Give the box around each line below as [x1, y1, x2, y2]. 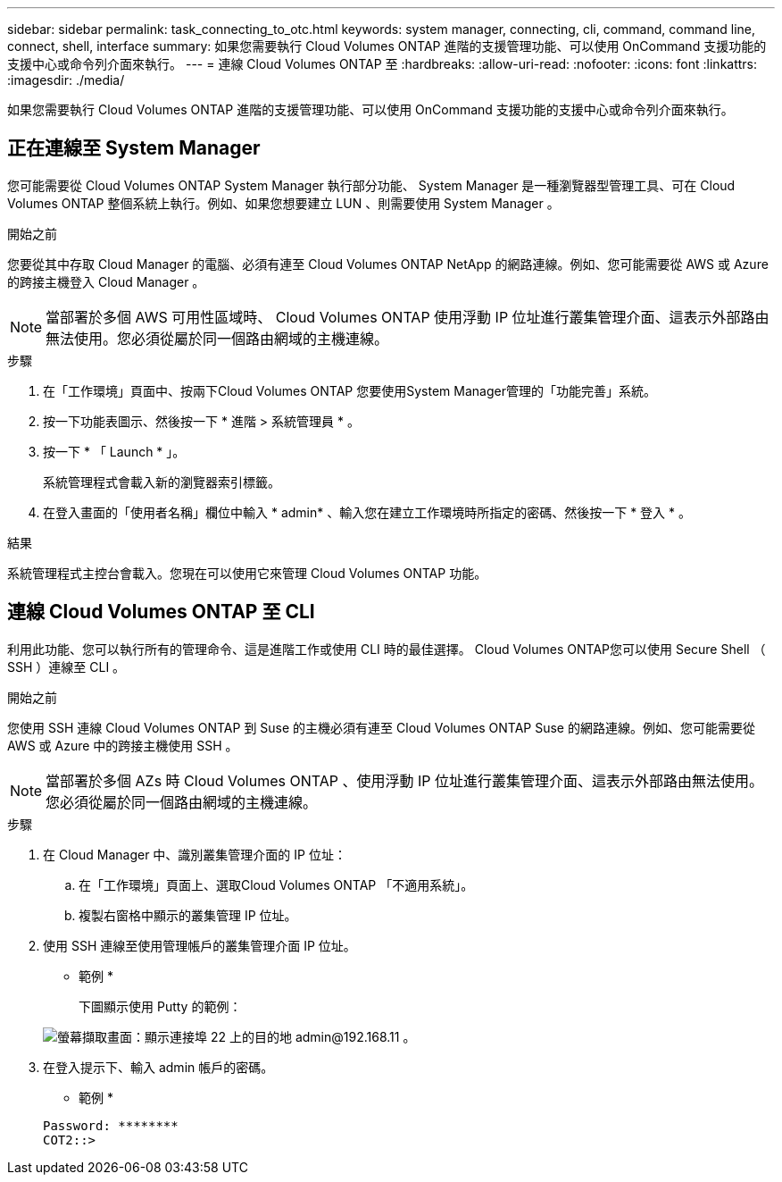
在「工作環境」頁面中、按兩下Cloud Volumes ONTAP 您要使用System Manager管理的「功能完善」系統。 [43, 382, 656, 398]
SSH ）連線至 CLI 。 [7, 658, 126, 675]
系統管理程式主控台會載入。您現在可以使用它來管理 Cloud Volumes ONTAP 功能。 [7, 565, 487, 581]
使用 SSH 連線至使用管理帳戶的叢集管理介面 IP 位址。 [43, 937, 356, 953]
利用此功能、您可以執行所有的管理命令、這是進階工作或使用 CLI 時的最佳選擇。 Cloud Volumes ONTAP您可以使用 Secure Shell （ [7, 641, 766, 657]
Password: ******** [43, 1118, 179, 1133]
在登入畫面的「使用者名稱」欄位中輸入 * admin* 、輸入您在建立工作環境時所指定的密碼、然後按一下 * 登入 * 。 [43, 504, 691, 520]
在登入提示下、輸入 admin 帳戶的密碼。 [43, 1059, 274, 1075]
